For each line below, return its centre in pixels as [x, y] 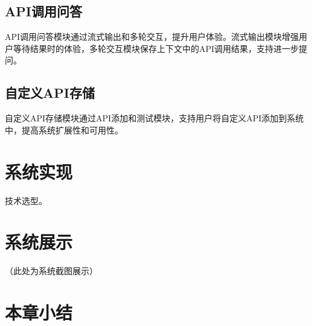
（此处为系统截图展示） [51, 271]
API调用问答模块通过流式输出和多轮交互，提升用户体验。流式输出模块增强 [152, 37]
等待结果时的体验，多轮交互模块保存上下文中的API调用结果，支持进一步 [156, 48]
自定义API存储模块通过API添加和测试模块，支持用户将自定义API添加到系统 [154, 118]
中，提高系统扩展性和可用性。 [64, 129]
